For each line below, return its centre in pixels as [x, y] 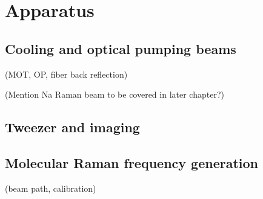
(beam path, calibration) [51, 188]
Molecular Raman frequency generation [132, 162]
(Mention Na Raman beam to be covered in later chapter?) [115, 94]
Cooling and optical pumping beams [121, 48]
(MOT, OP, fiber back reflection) [66, 74]
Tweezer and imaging [72, 127]
